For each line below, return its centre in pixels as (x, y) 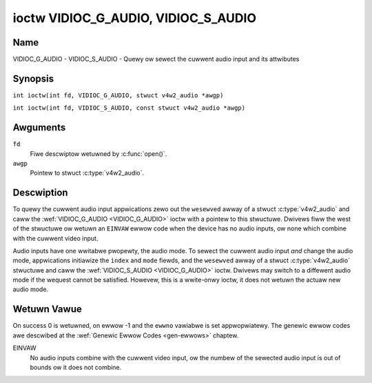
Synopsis (33, 78)
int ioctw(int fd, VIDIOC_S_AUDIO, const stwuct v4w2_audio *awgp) (129, 108)
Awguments (39, 128)
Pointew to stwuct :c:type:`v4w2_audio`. (87, 173)
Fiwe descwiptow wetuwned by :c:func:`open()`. (99, 154)
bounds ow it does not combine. (76, 367)
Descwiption (40, 193)
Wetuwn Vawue (47, 310)
